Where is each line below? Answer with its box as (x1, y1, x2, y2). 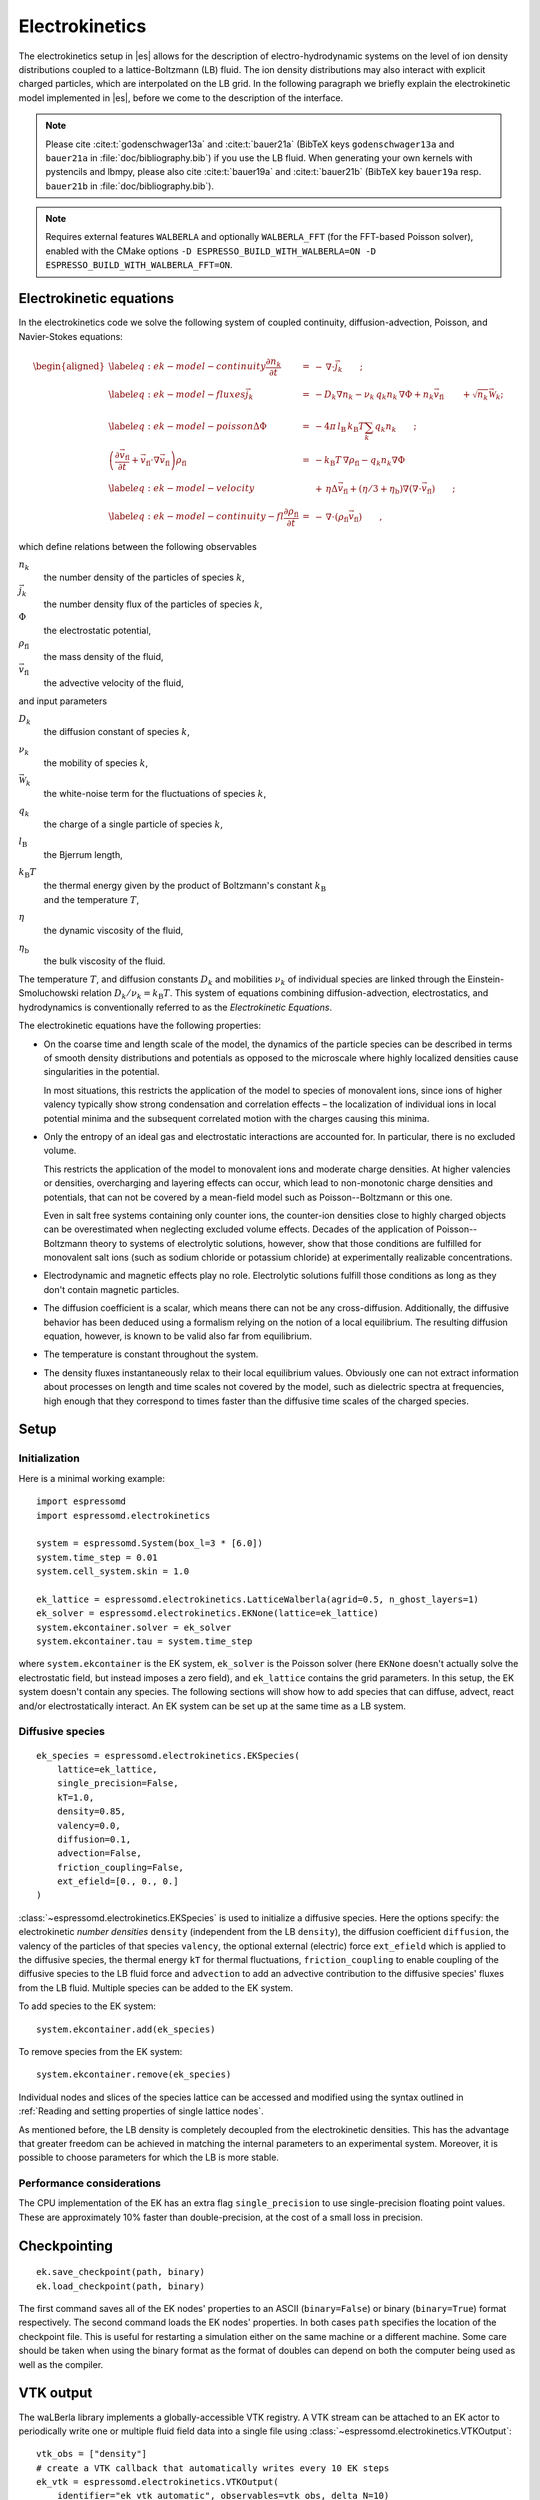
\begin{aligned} (32, 361, 105, 372)
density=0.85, (56, 1806, 127, 1817)
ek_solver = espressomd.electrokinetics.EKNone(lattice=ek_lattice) (36, 1608, 379, 1619)
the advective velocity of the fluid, (43, 676, 184, 689)
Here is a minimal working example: (18, 1472, 165, 1484)
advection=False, (56, 1848, 142, 1859)
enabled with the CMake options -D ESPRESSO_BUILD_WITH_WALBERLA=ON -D (45, 245, 377, 257)
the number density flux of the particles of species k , (43, 598, 263, 610)
